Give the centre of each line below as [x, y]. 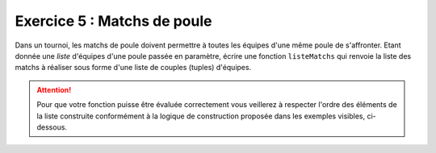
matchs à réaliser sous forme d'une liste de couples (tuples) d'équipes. [133, 68]
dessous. [52, 127]
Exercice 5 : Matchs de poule [113, 21]
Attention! [54, 89]
